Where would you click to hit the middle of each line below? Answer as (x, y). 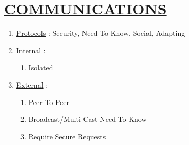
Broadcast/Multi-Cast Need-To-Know (88, 119)
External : (32, 84)
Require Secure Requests (67, 136)
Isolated (41, 67)
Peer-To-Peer (49, 102)
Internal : (31, 50)
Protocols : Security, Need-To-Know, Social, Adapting (101, 33)
